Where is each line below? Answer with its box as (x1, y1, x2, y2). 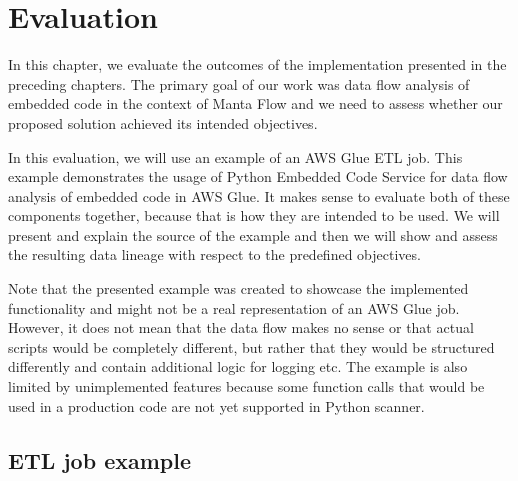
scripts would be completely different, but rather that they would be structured (8, 336, 495, 357)
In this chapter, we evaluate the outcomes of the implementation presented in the (8, 54, 507, 75)
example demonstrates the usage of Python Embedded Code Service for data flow (8, 166, 508, 187)
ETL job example (8, 444, 192, 475)
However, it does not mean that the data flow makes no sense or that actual (8, 317, 474, 338)
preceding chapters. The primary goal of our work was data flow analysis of (8, 73, 470, 94)
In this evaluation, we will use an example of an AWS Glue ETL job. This (8, 146, 463, 167)
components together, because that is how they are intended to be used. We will (8, 205, 500, 226)
